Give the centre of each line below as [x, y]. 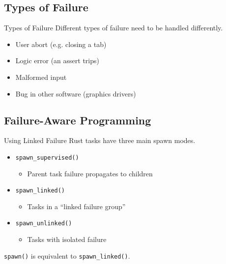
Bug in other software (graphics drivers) [76, 93]
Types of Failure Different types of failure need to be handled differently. [113, 28]
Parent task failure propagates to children [90, 173]
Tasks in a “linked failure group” [76, 206]
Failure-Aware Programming [78, 120]
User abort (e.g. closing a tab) [61, 44]
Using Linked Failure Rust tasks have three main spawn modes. [100, 140]
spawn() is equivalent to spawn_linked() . [67, 255]
